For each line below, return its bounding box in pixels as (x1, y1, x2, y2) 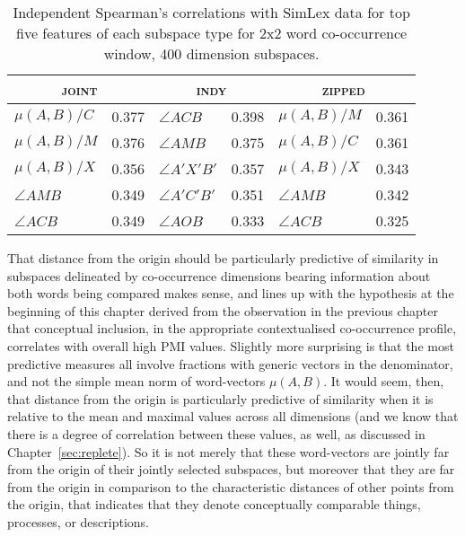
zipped (321, 79, 365, 100)
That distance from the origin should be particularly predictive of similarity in (7, 249, 439, 267)
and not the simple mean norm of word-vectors (7, 372, 266, 391)
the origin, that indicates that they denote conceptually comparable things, (7, 495, 421, 514)
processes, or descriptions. (7, 512, 149, 531)
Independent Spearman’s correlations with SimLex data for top (13, 2, 410, 22)
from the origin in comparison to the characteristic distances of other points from (7, 477, 454, 496)
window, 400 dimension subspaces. (103, 43, 320, 64)
